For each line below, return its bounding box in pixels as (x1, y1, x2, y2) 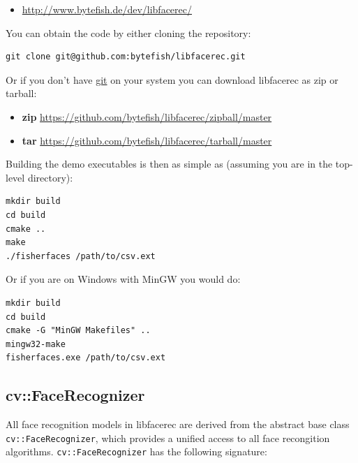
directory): (27, 170, 73, 184)
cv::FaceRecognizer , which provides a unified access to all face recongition (6, 430, 330, 445)
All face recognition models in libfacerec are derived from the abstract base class (6, 417, 350, 432)
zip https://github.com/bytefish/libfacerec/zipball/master (22, 109, 272, 124)
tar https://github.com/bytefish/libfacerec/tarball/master (22, 133, 272, 147)
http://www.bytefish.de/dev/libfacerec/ (22, 2, 192, 16)
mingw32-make (6, 339, 66, 349)
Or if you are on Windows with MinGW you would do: (6, 272, 241, 286)
